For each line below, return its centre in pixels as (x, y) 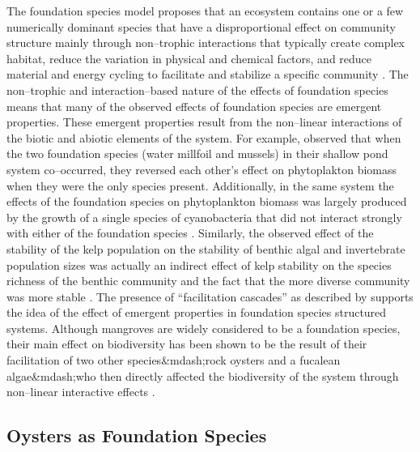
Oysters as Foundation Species (137, 435)
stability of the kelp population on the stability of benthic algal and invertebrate (206, 248)
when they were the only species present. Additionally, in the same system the (200, 185)
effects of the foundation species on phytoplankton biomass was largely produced (207, 201)
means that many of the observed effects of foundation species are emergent (194, 106)
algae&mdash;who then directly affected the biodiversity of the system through (203, 375)
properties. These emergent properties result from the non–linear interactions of (204, 122)
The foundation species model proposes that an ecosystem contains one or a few (205, 11)
